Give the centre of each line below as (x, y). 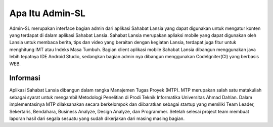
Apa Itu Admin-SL (48, 13)
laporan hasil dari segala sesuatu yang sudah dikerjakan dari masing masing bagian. (97, 118)
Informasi (25, 78)
